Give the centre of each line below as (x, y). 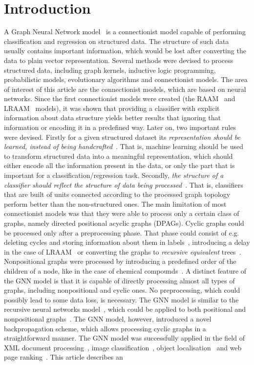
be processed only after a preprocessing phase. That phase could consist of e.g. (122, 232)
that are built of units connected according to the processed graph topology (117, 194)
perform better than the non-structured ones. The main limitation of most (115, 204)
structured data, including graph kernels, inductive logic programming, (110, 70)
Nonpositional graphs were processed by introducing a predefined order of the (120, 261)
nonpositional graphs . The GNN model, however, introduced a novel (108, 318)
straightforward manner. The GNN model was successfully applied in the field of (124, 338)
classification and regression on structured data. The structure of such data (116, 41)
